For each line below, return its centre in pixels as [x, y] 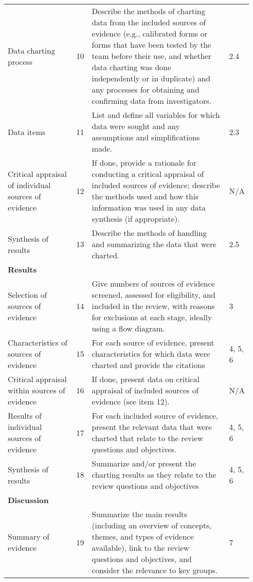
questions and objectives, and [142, 559]
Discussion [28, 500]
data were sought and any [136, 126]
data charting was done [131, 67]
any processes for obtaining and [145, 89]
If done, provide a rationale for [144, 163]
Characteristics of [38, 342]
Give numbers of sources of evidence [153, 283]
